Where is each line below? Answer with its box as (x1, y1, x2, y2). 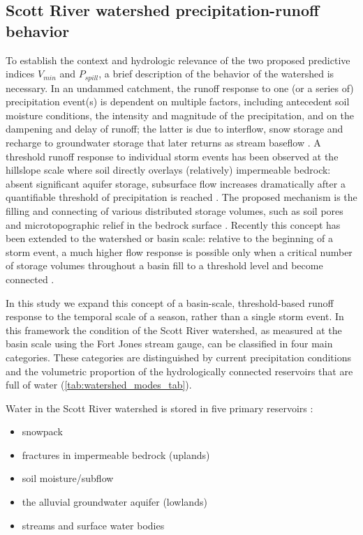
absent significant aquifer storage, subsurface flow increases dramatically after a (6, 176, 346, 190)
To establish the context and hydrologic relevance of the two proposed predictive (6, 52, 350, 67)
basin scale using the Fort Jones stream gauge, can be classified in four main (6, 336, 333, 351)
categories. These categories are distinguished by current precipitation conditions (6, 349, 351, 364)
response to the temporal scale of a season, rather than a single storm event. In (6, 309, 344, 324)
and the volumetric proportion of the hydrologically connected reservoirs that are (6, 363, 353, 378)
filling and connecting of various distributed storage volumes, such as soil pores (6, 203, 343, 218)
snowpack (22, 424, 63, 439)
